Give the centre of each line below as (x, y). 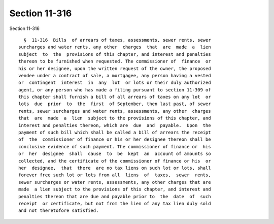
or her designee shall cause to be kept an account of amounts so (115, 154)
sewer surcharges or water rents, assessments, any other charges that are (115, 182)
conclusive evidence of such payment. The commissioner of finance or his (115, 147)
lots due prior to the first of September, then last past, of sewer (115, 104)
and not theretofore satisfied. (59, 211)
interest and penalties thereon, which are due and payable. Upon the (115, 125)
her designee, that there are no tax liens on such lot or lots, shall (115, 168)
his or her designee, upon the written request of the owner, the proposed (115, 68)
